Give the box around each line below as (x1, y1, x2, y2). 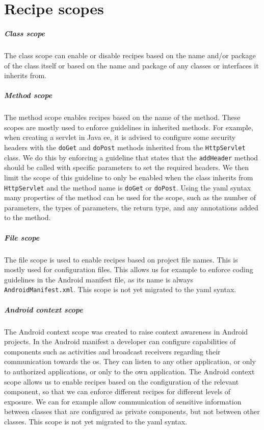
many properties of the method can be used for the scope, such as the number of (4, 192, 256, 203)
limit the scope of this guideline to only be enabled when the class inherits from (4, 172, 253, 182)
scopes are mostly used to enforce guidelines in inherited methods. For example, (4, 122, 253, 132)
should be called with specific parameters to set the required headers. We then (4, 162, 249, 173)
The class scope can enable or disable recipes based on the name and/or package (4, 50, 256, 60)
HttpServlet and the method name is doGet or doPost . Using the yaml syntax (4, 182, 251, 193)
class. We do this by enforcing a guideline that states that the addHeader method (4, 152, 258, 162)
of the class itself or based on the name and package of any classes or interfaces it (4, 60, 259, 70)
